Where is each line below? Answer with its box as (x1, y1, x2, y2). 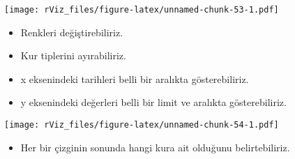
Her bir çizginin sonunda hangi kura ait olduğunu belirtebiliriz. (20, 139, 290, 154)
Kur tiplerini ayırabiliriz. (20, 48, 126, 63)
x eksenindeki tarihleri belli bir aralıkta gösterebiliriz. (20, 71, 249, 86)
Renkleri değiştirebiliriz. (20, 24, 123, 39)
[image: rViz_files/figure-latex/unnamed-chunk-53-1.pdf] (4, 5, 279, 15)
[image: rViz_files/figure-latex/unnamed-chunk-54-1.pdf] (4, 120, 279, 130)
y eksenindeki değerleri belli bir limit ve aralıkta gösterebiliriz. (20, 95, 287, 109)
